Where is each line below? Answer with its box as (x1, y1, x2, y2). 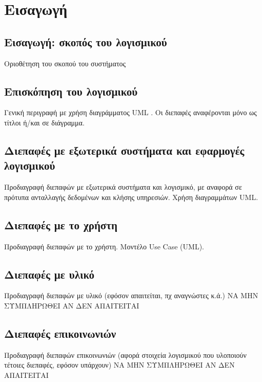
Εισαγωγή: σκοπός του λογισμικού (4, 33, 167, 49)
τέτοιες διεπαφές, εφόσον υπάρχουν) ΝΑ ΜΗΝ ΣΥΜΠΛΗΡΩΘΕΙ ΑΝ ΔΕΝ (4, 359, 235, 370)
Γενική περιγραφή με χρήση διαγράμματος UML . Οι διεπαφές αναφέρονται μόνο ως (4, 107, 257, 118)
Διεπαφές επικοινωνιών (4, 325, 116, 341)
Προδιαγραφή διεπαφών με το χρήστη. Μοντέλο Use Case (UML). (4, 241, 204, 251)
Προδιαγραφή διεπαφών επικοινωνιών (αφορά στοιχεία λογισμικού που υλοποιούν (4, 349, 247, 360)
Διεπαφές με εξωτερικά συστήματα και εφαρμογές (4, 142, 245, 158)
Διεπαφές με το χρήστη (4, 216, 117, 232)
